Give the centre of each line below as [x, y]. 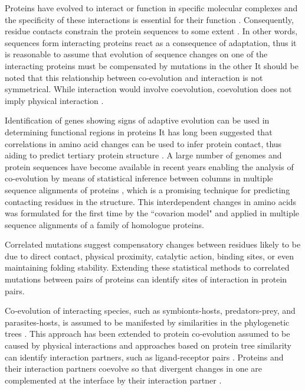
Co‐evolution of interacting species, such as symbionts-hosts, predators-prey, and [150, 311]
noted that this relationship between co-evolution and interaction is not [134, 77]
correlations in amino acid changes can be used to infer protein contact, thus [143, 143]
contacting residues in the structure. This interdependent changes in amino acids [151, 201]
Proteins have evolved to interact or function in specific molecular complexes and [151, 8]
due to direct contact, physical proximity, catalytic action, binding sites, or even [149, 256]
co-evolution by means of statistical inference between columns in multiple [139, 178]
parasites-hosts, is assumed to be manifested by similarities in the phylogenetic [147, 322]
